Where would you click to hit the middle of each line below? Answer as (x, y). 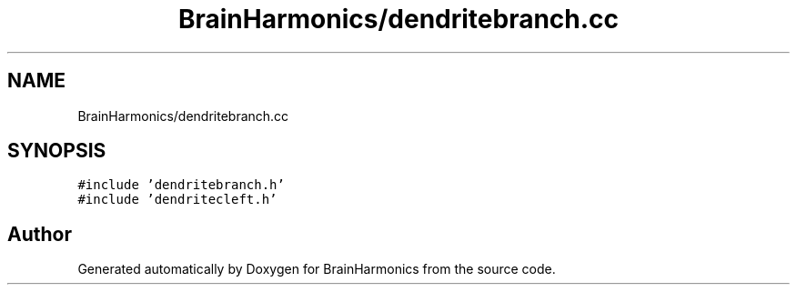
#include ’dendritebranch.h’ (181, 185)
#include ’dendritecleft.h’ (177, 200)
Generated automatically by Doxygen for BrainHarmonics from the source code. (317, 269)
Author (40, 234)
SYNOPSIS (57, 151)
